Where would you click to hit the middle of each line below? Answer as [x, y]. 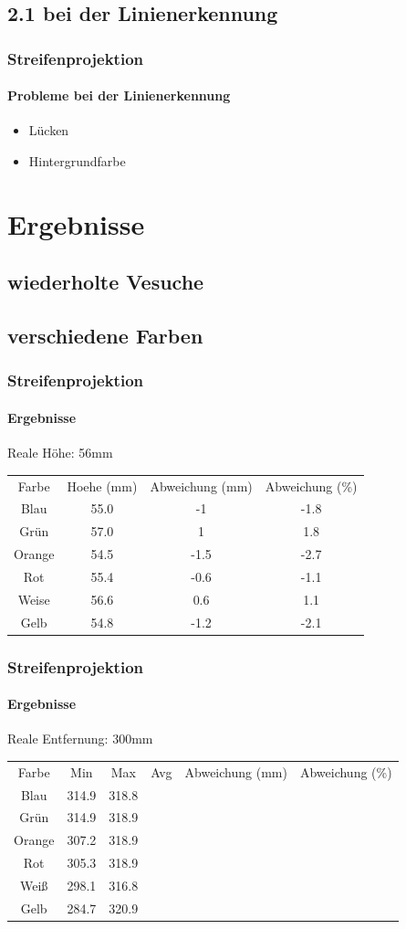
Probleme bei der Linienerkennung [119, 95]
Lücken [49, 130]
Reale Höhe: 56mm [60, 453]
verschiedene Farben [105, 336]
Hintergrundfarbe [77, 161]
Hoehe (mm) [102, 486]
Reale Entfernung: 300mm [80, 739]
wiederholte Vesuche [106, 282]
